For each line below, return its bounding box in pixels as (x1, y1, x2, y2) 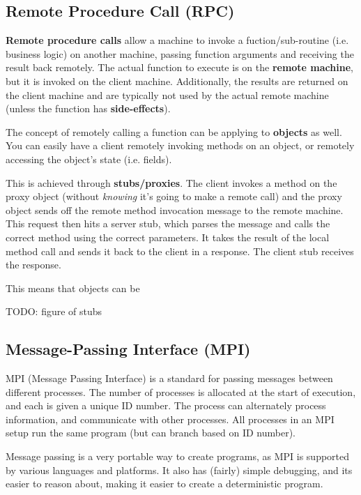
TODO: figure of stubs (6, 304, 102, 319)
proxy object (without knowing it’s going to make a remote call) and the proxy (6, 189, 342, 204)
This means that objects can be (6, 280, 140, 295)
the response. (6, 257, 61, 272)
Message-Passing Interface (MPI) (6, 338, 251, 360)
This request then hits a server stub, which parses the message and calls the (6, 216, 330, 231)
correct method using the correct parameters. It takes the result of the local (6, 229, 330, 244)
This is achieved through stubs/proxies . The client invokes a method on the (6, 175, 337, 190)
